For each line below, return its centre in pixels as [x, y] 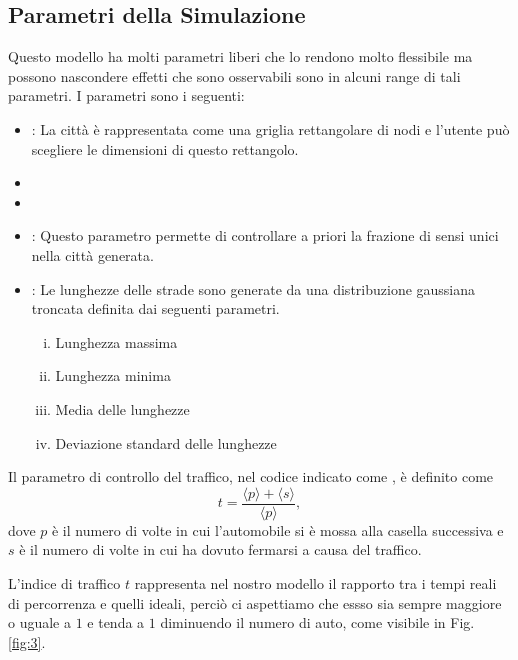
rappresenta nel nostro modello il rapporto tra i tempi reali [315, 582]
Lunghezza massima [116, 341]
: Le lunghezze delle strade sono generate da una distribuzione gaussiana [253, 288]
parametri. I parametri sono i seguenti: [126, 95]
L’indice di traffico [64, 582]
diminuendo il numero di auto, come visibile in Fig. [317, 622]
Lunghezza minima [113, 375]
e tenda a [116, 622]
